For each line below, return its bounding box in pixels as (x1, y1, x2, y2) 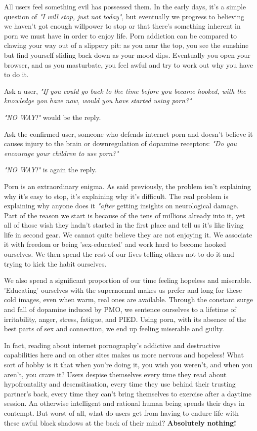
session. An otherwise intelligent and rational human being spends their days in (4, 398, 245, 408)
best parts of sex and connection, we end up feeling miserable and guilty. (4, 323, 224, 334)
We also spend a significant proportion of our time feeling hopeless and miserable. (4, 275, 252, 285)
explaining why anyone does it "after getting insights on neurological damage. (4, 200, 239, 211)
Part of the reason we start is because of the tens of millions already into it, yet (4, 210, 245, 220)
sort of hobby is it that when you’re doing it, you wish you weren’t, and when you (4, 359, 253, 369)
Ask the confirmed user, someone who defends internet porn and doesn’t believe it (4, 128, 253, 139)
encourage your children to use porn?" (4, 148, 119, 158)
